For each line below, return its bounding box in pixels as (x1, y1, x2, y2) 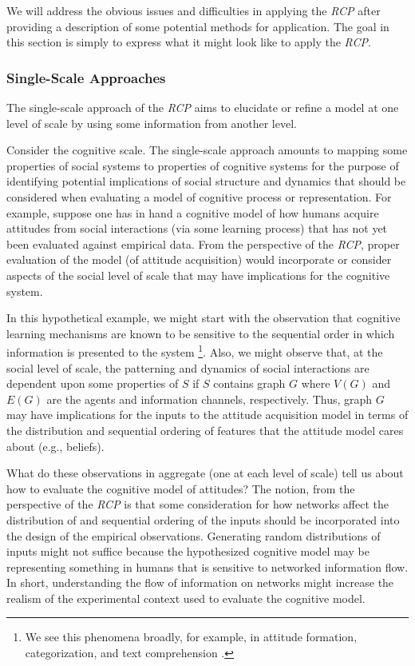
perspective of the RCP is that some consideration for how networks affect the (6, 496, 389, 512)
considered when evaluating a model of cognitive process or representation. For (6, 188, 392, 205)
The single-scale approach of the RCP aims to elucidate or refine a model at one (6, 99, 399, 115)
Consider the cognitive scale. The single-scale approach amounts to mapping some (6, 142, 408, 158)
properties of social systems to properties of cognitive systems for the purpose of (6, 157, 399, 173)
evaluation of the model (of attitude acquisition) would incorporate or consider (6, 251, 392, 268)
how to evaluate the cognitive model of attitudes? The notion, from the (6, 480, 355, 497)
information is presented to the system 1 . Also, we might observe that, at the (6, 341, 383, 360)
